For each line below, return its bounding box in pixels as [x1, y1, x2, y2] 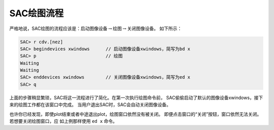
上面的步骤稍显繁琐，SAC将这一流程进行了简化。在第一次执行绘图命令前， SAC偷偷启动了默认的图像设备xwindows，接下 [9, 94, 263, 101]
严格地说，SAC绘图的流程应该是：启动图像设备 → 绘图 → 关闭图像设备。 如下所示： [9, 25, 182, 31]
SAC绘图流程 [9, 8, 64, 19]
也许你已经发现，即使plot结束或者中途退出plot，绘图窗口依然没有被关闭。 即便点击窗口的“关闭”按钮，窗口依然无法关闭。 [9, 111, 262, 117]
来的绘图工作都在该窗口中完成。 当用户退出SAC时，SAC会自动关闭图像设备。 [9, 102, 171, 108]
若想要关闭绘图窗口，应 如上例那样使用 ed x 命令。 [9, 118, 118, 124]
